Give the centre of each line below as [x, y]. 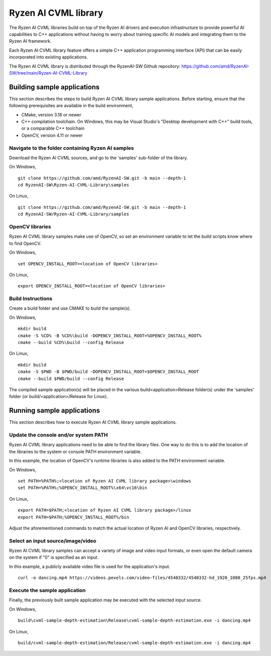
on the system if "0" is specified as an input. [54, 557]
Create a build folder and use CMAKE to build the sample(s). [70, 308]
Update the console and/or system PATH [58, 435]
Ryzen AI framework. [30, 41]
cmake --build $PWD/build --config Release [71, 379]
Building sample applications [54, 87]
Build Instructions [31, 299]
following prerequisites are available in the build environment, [71, 106]
